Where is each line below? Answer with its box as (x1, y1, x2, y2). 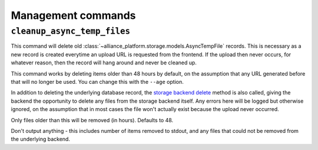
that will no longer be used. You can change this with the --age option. (11, 78, 184, 85)
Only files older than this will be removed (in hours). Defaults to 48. (11, 116, 174, 123)
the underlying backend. (11, 136, 71, 143)
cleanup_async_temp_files (11, 26, 131, 37)
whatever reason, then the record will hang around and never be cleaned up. (11, 59, 197, 66)
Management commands (11, 9, 136, 22)
